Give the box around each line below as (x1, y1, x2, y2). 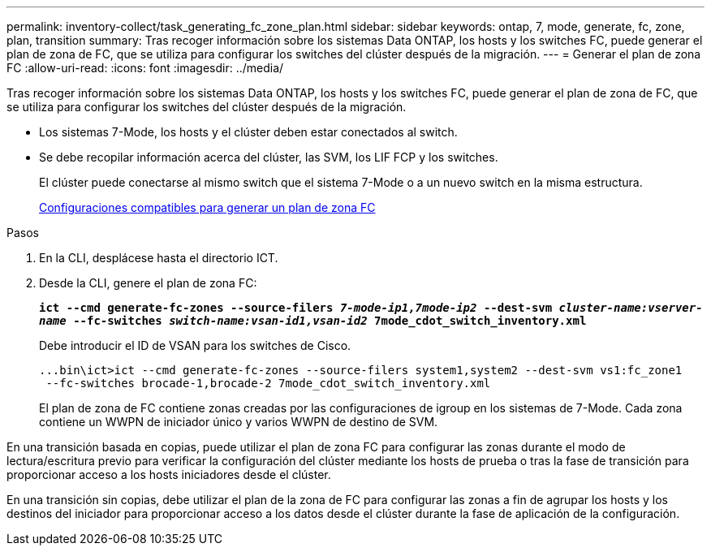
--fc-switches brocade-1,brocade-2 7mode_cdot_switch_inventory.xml (45, 377, 491, 390)
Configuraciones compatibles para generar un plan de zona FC (39, 201, 376, 214)
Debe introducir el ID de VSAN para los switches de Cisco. (39, 339, 351, 352)
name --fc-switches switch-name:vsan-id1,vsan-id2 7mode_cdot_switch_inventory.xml (39, 314, 587, 327)
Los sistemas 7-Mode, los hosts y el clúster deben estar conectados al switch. (39, 125, 458, 139)
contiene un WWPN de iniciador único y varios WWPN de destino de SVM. (39, 415, 438, 429)
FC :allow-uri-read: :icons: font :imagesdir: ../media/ (6, 61, 284, 75)
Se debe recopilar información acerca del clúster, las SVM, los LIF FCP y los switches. (39, 150, 498, 164)
